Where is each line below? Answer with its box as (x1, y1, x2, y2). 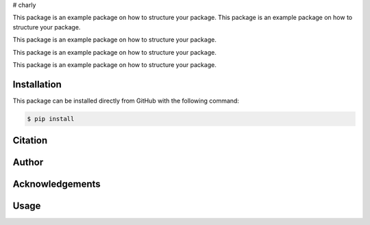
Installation (12, 79, 62, 90)
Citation (12, 135, 48, 146)
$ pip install (27, 115, 75, 122)
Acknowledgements (12, 178, 101, 190)
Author (12, 157, 44, 168)
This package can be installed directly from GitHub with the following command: (12, 96, 240, 105)
